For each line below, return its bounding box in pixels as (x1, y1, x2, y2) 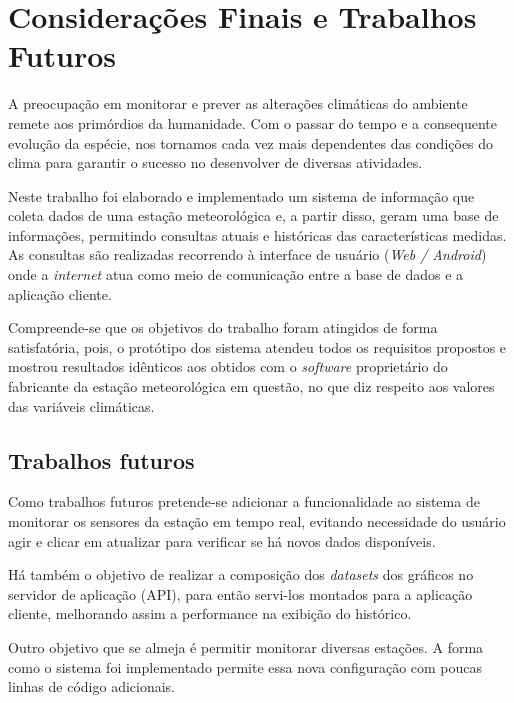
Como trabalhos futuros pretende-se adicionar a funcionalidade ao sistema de (8, 491, 480, 512)
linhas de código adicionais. (8, 676, 176, 697)
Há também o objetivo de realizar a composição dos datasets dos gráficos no (8, 564, 474, 585)
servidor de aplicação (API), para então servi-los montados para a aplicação (8, 583, 473, 604)
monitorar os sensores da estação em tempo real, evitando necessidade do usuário (8, 511, 506, 532)
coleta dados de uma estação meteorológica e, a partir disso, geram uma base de (8, 205, 499, 226)
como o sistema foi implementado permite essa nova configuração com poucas (8, 656, 483, 677)
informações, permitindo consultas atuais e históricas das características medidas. (8, 224, 507, 245)
